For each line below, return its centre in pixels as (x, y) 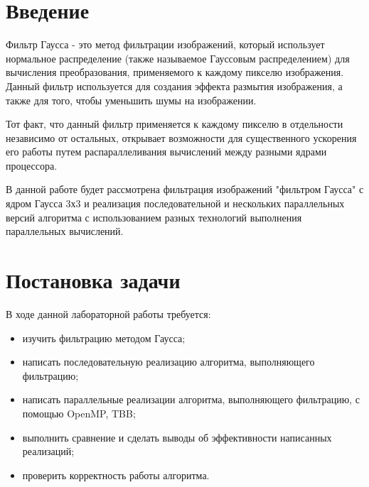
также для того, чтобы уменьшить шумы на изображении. (131, 100)
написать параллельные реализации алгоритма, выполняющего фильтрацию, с (191, 399)
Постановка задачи (93, 280)
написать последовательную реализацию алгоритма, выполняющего (169, 362)
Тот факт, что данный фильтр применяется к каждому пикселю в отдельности (175, 124)
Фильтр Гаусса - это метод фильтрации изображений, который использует (165, 44)
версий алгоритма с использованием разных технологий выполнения (154, 217)
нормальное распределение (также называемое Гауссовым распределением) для (178, 58)
